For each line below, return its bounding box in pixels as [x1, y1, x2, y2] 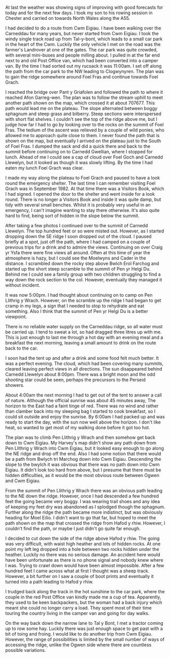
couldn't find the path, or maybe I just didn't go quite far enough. [5, 525, 141, 532]
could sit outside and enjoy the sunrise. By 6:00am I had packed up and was [5, 414, 165, 419]
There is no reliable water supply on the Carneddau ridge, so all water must [5, 324, 163, 329]
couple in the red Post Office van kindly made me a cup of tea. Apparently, [5, 594, 161, 600]
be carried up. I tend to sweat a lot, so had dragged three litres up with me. [5, 329, 162, 335]
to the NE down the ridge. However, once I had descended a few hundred [5, 493, 159, 499]
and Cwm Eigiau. [5, 478, 41, 484]
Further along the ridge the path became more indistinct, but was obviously [5, 509, 163, 515]
